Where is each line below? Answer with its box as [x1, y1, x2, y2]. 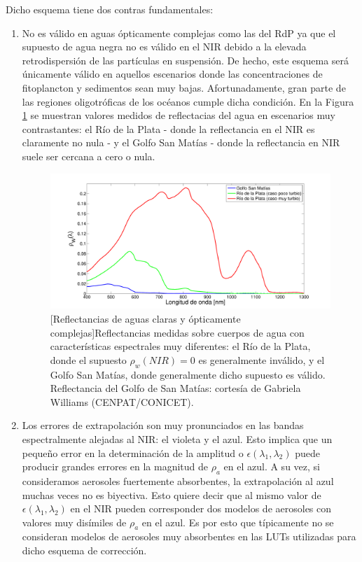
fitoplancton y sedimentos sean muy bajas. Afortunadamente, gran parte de [22, 80, 346, 94]
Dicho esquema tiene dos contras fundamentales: [6, 2, 214, 16]
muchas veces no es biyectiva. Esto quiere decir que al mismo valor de [22, 487, 321, 502]
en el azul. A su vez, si [223, 459, 320, 474]
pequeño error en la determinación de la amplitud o [22, 445, 244, 460]
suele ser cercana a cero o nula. [22, 148, 155, 163]
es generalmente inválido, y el [198, 352, 325, 367]
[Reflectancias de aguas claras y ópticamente [50, 311, 241, 325]
